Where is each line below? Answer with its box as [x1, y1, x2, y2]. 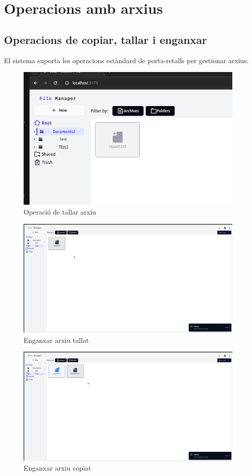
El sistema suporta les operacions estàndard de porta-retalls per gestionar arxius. [4, 55, 249, 65]
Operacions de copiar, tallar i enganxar [4, 32, 207, 47]
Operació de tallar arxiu [24, 206, 96, 217]
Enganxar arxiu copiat [24, 463, 92, 473]
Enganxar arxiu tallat [24, 334, 89, 345]
